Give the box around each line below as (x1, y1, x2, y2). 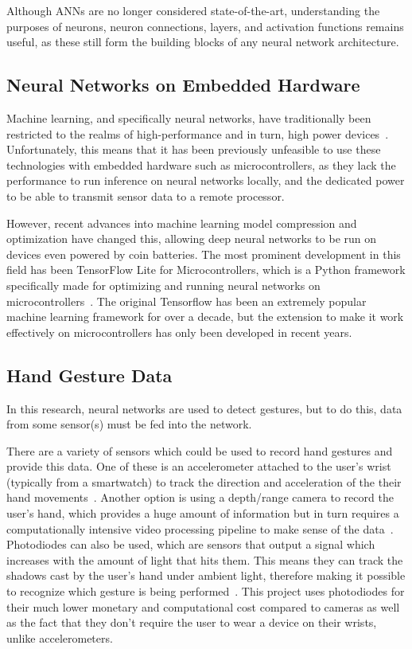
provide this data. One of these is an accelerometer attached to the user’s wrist (6, 458, 391, 475)
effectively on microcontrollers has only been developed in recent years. (6, 323, 352, 340)
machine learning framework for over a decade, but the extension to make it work (6, 308, 404, 325)
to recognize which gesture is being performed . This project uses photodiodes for (6, 583, 405, 600)
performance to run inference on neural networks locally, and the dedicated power (6, 172, 405, 189)
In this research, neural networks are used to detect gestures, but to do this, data (6, 400, 402, 416)
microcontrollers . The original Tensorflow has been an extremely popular (6, 292, 367, 309)
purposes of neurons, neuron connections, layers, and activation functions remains (6, 18, 404, 34)
